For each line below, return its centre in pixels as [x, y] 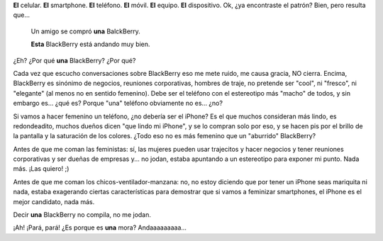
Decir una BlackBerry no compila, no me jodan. [82, 215]
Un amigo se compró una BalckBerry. [86, 31]
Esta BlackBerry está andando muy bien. [90, 44]
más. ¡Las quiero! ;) [41, 169]
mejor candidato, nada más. [54, 201]
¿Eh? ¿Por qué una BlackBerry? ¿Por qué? [74, 60]
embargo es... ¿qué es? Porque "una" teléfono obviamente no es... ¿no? [118, 103]
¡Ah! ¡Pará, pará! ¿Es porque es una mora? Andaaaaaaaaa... [100, 228]
